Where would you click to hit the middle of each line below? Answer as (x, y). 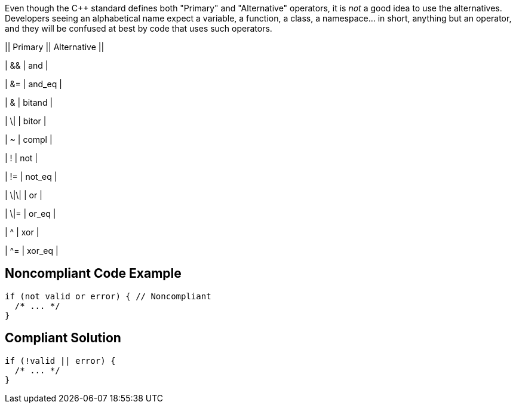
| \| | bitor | (26, 121)
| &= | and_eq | (33, 84)
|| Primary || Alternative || (55, 47)
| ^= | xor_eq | (32, 251)
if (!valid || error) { (60, 361)
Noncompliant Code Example (93, 274)
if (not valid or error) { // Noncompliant (108, 296)
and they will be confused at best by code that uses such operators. (139, 28)
